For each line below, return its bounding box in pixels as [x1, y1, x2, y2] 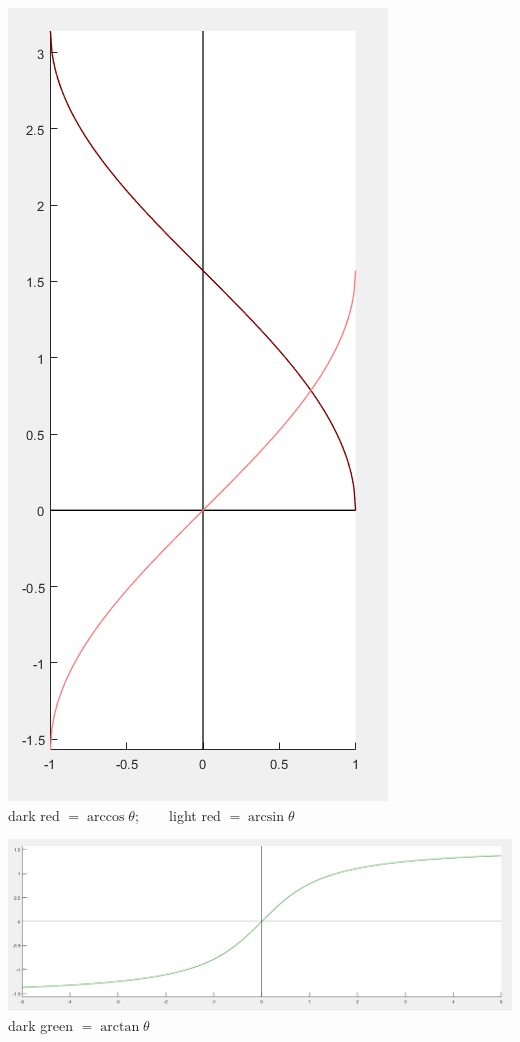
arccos [87, 809, 125, 824]
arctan [100, 1019, 140, 1034]
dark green [8, 1014, 74, 1035]
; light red [134, 804, 221, 825]
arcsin [248, 809, 284, 824]
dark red [8, 804, 60, 825]
